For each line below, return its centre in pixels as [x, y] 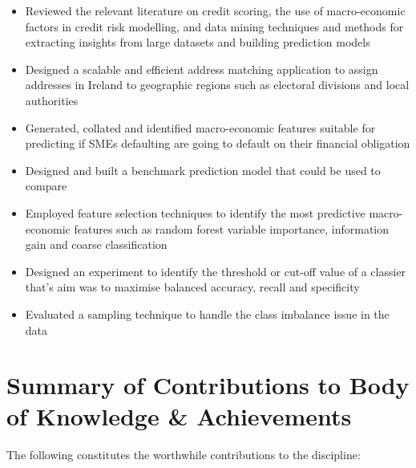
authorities [52, 100]
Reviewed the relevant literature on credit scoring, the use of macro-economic [215, 10]
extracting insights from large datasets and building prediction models [198, 42]
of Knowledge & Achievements [179, 416]
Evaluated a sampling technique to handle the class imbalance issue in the [207, 313]
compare [46, 186]
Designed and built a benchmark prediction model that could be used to [203, 170]
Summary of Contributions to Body [208, 385]
